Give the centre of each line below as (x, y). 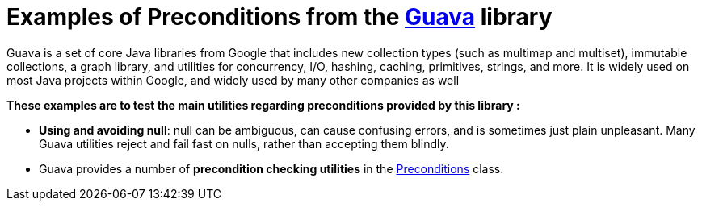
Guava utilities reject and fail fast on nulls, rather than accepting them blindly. (244, 143)
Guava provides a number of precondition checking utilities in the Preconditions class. (271, 168)
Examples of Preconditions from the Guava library (280, 17)
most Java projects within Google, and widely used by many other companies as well (233, 80)
